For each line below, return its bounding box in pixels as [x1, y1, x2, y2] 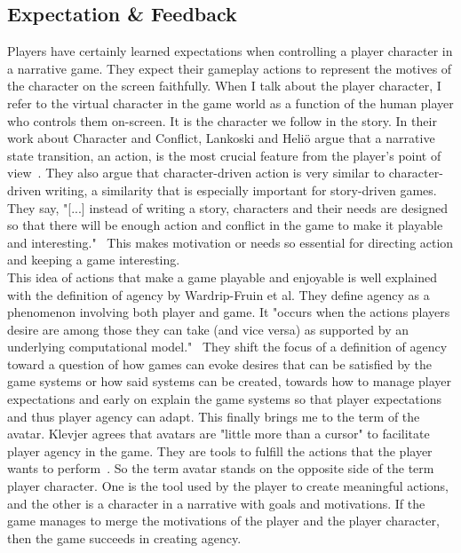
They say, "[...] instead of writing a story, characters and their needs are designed [7, 198, 448, 217]
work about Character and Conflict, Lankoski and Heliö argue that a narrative [7, 129, 435, 147]
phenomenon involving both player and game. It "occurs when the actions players [7, 303, 450, 321]
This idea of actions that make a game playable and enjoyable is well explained [7, 267, 437, 286]
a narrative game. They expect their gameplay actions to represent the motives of [7, 59, 452, 77]
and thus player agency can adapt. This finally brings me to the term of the [7, 407, 420, 425]
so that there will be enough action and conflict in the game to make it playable [7, 216, 443, 234]
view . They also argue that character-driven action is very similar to [7, 163, 385, 182]
